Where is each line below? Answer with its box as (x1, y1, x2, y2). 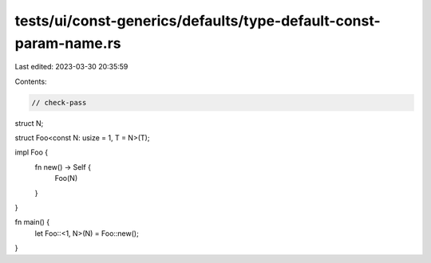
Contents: (14, 77, 47, 86)
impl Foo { (14, 147, 48, 157)
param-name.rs (14, 34, 121, 52)
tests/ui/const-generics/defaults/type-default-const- (14, 12, 381, 29)
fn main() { (14, 218, 50, 227)
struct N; (14, 118, 44, 128)
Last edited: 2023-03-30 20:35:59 (14, 62, 129, 72)
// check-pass (31, 98, 87, 107)
